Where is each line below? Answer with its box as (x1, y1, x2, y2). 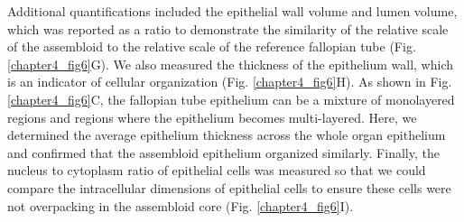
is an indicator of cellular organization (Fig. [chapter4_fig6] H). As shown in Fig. (7, 72, 452, 91)
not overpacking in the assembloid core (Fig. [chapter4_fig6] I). (7, 196, 354, 215)
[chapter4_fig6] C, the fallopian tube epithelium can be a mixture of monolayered (7, 89, 455, 108)
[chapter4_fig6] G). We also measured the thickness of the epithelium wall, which (7, 54, 453, 73)
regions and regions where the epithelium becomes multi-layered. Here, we (7, 107, 417, 126)
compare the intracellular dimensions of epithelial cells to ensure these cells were (7, 178, 451, 197)
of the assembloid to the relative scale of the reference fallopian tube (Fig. (7, 37, 416, 56)
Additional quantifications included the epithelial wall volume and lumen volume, (7, 2, 458, 20)
